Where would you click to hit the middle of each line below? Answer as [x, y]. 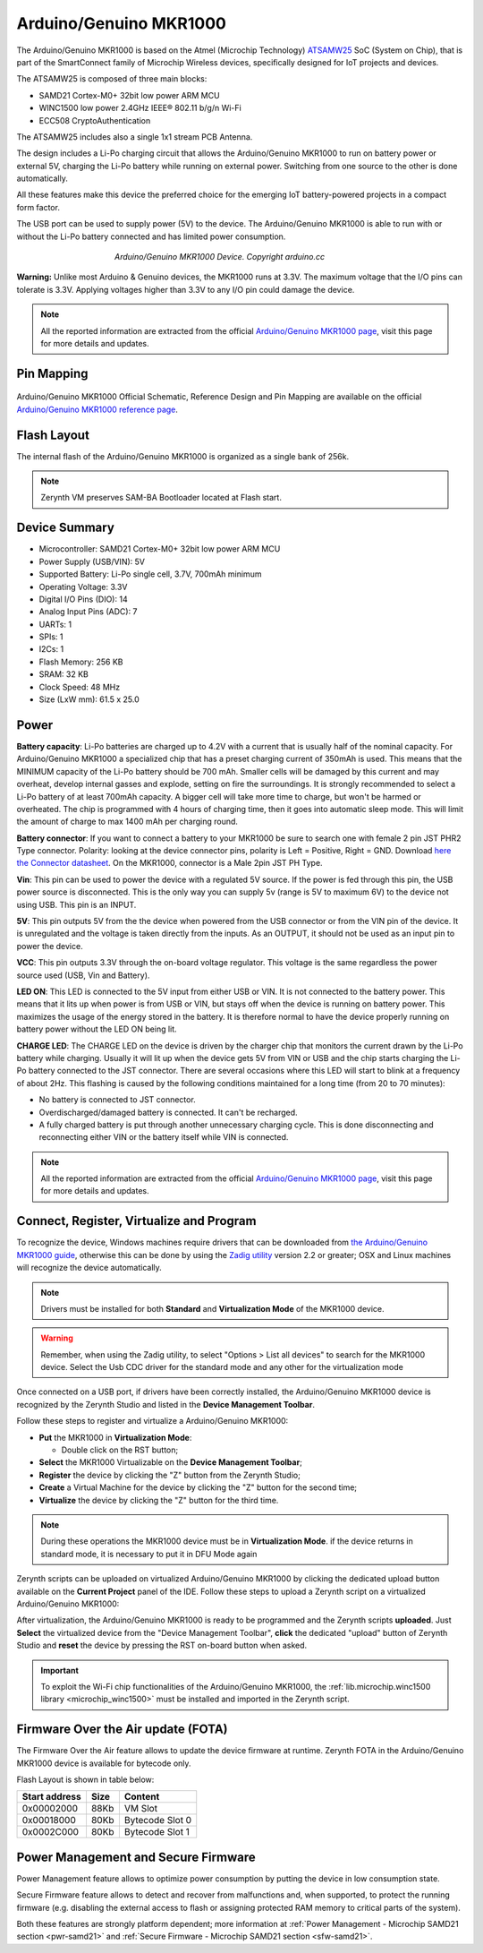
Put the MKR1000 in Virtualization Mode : [115, 1437]
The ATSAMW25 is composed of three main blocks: [112, 79]
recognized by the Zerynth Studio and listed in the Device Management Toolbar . [165, 1404]
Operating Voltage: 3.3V [83, 587]
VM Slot [141, 1809]
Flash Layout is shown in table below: [85, 1779]
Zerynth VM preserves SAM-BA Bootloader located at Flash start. [161, 498]
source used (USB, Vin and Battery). [83, 975]
